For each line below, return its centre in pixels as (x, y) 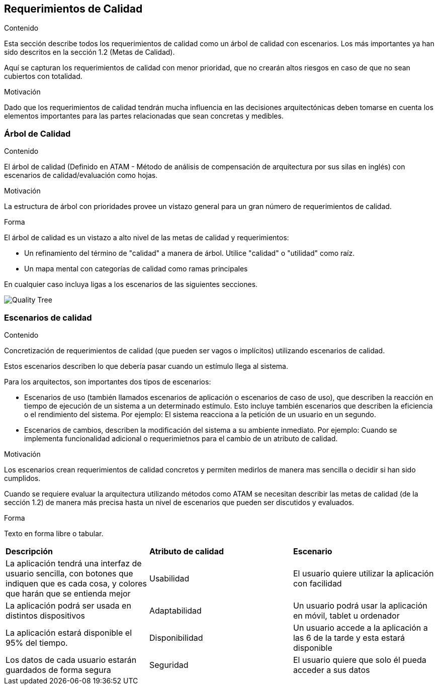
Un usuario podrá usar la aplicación (360, 605)
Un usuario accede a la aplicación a (360, 627)
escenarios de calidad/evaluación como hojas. (81, 175)
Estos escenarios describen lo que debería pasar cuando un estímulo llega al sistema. (146, 366)
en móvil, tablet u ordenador (346, 615)
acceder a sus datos (331, 670)
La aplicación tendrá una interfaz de (74, 563)
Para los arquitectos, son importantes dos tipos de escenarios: (108, 381)
